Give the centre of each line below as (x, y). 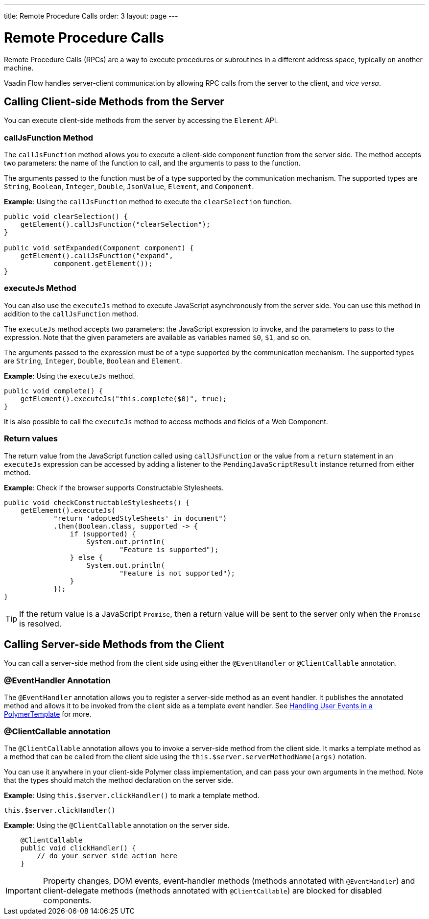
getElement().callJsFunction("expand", (97, 256)
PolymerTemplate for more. (48, 714)
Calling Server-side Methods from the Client (114, 645)
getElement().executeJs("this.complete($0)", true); (124, 399)
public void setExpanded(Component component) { (99, 248)
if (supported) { (103, 534)
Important (23, 890)
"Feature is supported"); (169, 549)
